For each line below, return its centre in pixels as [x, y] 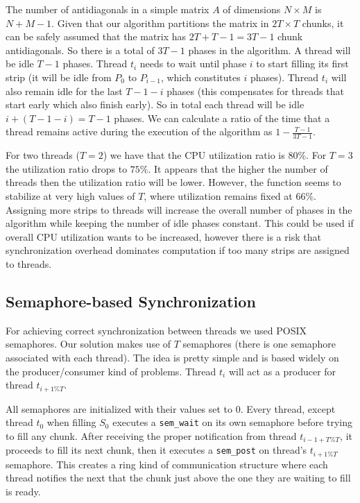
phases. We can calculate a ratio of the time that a [222, 118]
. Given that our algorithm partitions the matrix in [160, 23]
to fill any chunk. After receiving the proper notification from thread [151, 435]
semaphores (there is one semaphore [259, 344]
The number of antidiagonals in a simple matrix [108, 9]
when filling [71, 422]
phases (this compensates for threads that [255, 91]
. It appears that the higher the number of [238, 168]
